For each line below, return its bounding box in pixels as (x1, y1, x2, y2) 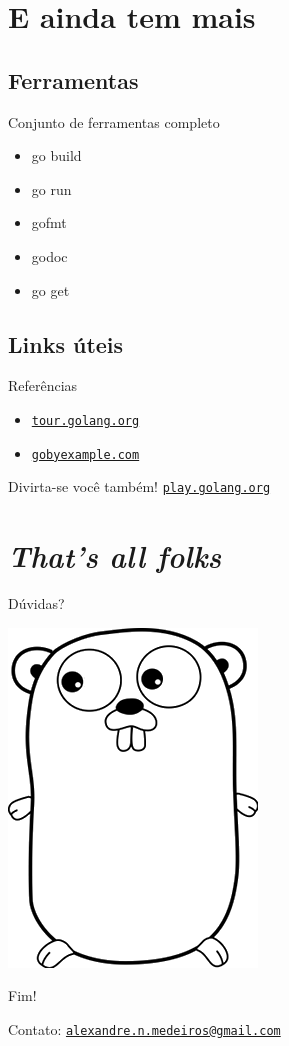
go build (31, 145, 82, 166)
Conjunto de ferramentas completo (8, 111, 220, 132)
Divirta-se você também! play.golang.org (8, 476, 271, 497)
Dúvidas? (8, 593, 65, 614)
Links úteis (8, 328, 124, 359)
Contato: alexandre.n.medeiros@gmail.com (8, 1018, 281, 1039)
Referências (8, 375, 78, 396)
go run (31, 178, 72, 199)
